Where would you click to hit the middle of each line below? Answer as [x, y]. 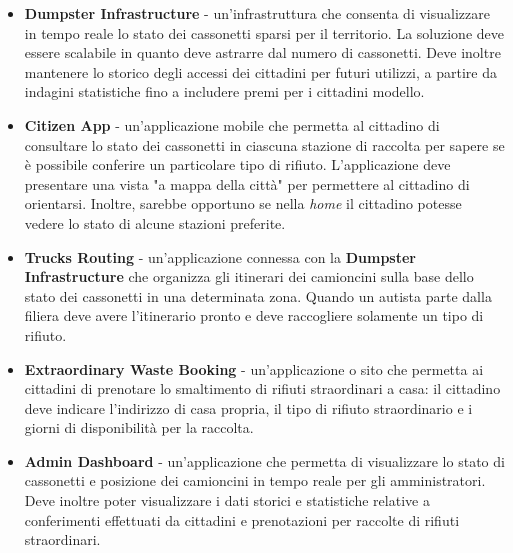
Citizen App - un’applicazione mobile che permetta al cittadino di [232, 124]
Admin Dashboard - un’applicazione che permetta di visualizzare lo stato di [264, 460]
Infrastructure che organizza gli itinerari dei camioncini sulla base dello [249, 276]
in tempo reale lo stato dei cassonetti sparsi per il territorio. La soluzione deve [264, 32]
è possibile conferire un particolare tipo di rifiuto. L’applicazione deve [237, 164]
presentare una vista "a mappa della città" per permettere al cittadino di [247, 183]
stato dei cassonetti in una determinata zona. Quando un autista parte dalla [258, 295]
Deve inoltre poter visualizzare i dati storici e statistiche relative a [227, 500]
